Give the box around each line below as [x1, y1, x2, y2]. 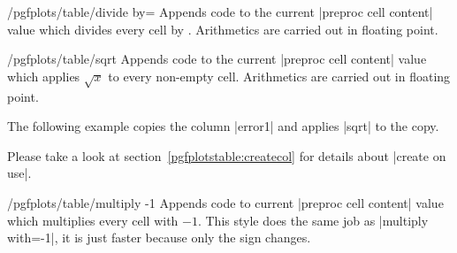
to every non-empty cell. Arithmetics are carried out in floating [108, 66, 451, 85]
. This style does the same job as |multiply [197, 211, 429, 229]
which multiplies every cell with [7, 211, 179, 229]
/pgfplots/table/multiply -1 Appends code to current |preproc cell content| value [7, 193, 444, 211]
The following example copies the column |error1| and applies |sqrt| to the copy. [7, 117, 439, 135]
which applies [7, 66, 80, 85]
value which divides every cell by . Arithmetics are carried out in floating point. [7, 19, 438, 38]
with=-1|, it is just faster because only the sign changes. [7, 228, 311, 247]
